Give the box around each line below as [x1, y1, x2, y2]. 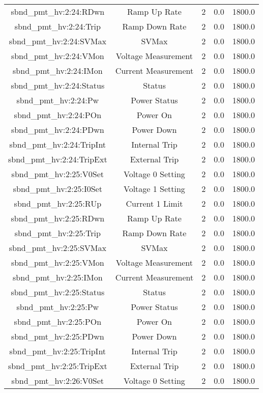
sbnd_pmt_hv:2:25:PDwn [11, 330, 104, 342]
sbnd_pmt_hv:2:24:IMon [13, 65, 103, 76]
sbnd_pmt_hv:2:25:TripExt [8, 360, 107, 372]
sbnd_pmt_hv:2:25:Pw [16, 301, 99, 313]
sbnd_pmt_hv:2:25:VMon [11, 257, 104, 268]
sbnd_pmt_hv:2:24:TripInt [9, 138, 106, 150]
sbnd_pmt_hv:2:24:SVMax [9, 35, 106, 47]
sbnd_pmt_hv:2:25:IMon [13, 271, 103, 283]
